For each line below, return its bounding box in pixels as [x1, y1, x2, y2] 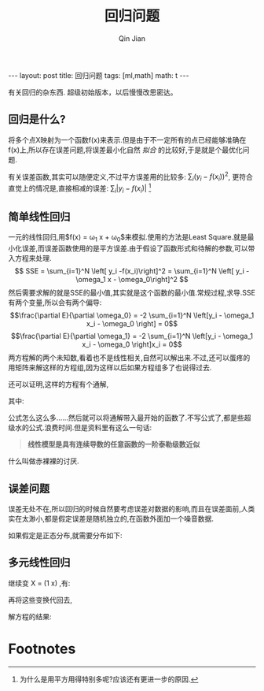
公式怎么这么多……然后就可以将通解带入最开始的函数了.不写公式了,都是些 [8, 413, 245, 422]
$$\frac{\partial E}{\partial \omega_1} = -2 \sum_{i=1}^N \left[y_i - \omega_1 [10, 332, 254, 341]
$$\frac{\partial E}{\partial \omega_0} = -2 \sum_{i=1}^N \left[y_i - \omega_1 [9, 310, 255, 320]
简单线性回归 [8, 210, 71, 224]
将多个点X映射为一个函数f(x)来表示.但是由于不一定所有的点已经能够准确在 [8, 135, 247, 144]
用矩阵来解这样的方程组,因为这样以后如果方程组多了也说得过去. [8, 363, 212, 373]
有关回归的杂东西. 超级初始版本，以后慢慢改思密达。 [8, 87, 178, 97]
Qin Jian [119, 33, 145, 43]
